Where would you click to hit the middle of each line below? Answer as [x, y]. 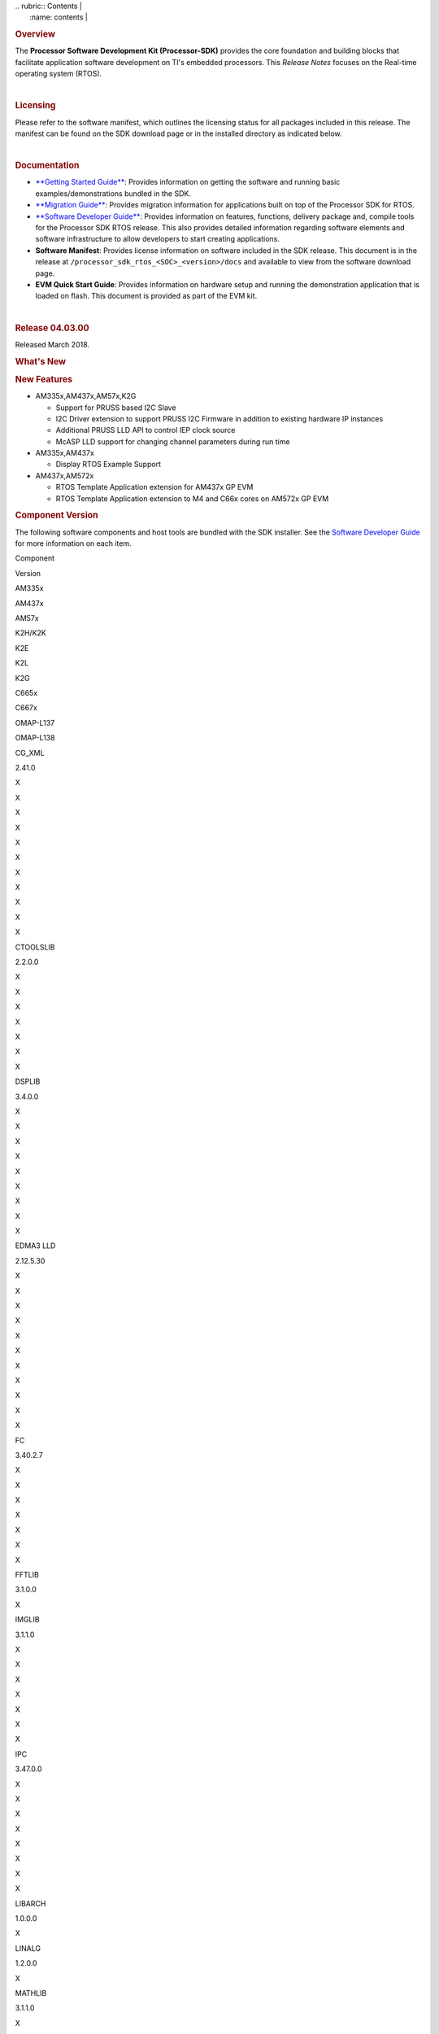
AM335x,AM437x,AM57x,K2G [86, 396]
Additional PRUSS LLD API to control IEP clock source [146, 430]
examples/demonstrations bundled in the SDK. [113, 193]
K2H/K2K [30, 633]
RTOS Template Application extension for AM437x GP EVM [154, 487]
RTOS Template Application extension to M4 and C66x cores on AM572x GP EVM [192, 498]
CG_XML [30, 753]
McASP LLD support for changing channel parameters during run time [173, 441]
